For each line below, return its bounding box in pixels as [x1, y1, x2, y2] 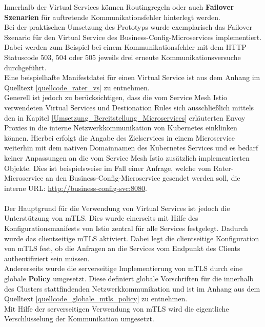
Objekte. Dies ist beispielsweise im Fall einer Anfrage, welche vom [4, 162, 211, 173]
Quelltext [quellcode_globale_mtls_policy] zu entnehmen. [4, 293, 188, 304]
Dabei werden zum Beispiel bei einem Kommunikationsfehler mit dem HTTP [4, 42, 247, 52]
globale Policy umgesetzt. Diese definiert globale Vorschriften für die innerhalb [4, 273, 254, 284]
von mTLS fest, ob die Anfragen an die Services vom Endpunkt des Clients [4, 243, 240, 254]
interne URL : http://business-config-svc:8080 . [4, 182, 147, 193]
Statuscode [4, 51, 38, 62]
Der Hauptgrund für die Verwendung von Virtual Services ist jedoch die [4, 202, 230, 213]
